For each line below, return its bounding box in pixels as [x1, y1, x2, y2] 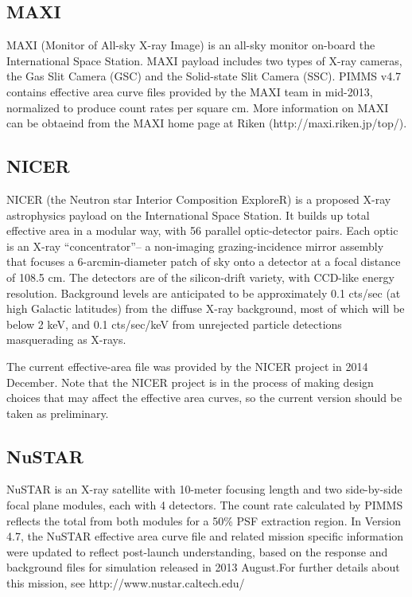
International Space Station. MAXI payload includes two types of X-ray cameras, [6, 52, 402, 68]
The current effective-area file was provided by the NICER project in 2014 [6, 357, 368, 374]
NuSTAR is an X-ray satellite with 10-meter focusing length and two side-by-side [6, 481, 402, 497]
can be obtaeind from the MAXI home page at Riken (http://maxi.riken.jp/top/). [6, 115, 407, 131]
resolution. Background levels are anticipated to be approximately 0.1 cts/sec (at [6, 284, 401, 301]
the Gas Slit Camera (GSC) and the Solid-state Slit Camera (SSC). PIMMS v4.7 [6, 68, 402, 84]
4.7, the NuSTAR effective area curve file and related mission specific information [6, 528, 404, 544]
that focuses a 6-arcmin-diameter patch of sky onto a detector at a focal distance [6, 253, 401, 270]
